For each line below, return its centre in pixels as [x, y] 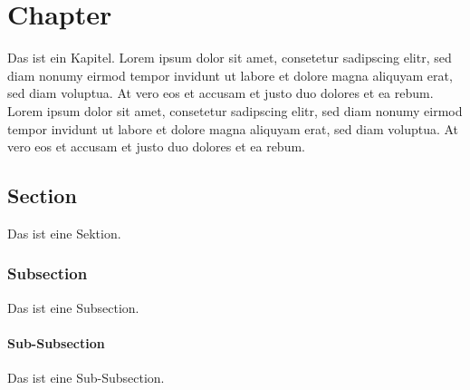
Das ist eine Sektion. [64, 233]
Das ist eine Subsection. [73, 307]
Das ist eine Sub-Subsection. [86, 378]
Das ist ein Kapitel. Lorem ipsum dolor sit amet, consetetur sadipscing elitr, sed [230, 58]
